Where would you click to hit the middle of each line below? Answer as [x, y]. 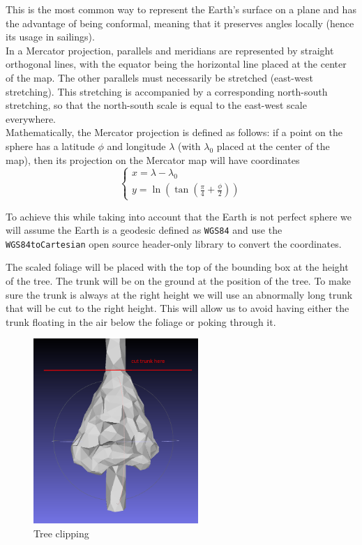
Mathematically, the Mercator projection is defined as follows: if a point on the [174, 132]
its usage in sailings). [50, 37]
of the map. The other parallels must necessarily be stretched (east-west [159, 77]
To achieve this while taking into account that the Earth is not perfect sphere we [179, 216]
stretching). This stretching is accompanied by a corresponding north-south [167, 91]
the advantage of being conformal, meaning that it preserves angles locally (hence [180, 23]
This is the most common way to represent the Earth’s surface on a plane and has [181, 9]
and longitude [136, 145]
